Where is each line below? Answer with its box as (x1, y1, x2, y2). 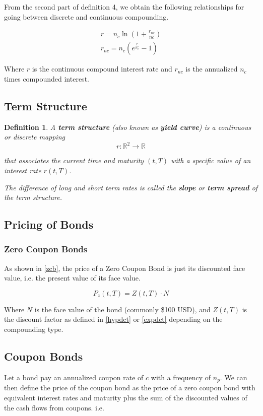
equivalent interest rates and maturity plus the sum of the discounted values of (4, 392, 247, 402)
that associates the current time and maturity (4, 155, 144, 166)
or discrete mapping (4, 131, 65, 142)
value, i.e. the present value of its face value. (4, 272, 141, 283)
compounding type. (4, 324, 63, 334)
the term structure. (4, 192, 62, 202)
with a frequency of (151, 372, 211, 382)
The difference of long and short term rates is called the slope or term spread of (4, 182, 258, 192)
